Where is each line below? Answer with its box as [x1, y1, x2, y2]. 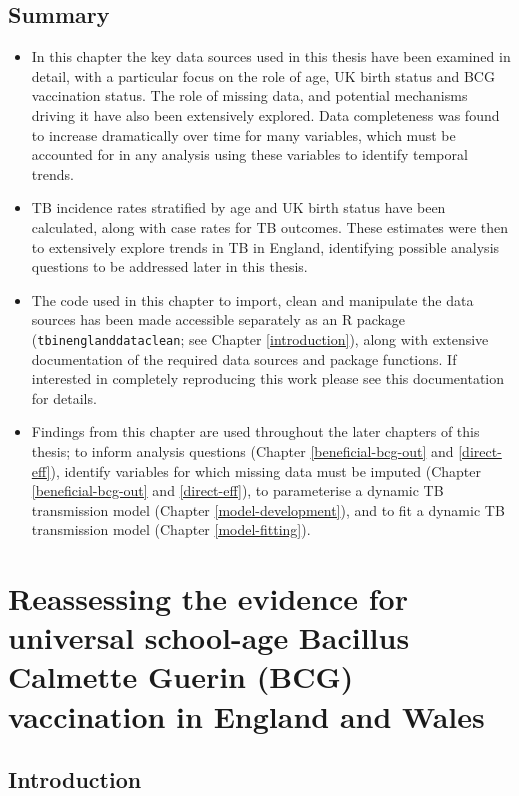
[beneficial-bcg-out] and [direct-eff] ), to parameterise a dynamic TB [31, 480, 444, 501]
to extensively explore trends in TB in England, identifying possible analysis [31, 236, 500, 257]
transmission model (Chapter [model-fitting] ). [31, 519, 311, 540]
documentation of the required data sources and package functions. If [31, 348, 457, 369]
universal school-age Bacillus [8, 617, 410, 658]
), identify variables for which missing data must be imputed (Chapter [50, 460, 482, 481]
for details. [31, 387, 97, 408]
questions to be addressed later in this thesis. [31, 256, 308, 277]
